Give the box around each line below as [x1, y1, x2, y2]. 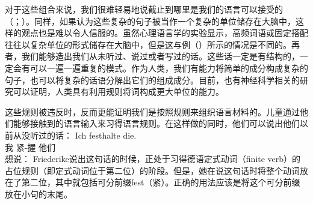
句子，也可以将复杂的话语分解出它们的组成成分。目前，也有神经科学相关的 [5, 73, 300, 86]
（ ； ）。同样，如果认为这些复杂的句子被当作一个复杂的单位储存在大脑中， [5, 14, 296, 27]
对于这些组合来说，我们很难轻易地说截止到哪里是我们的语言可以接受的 [5, 3, 283, 15]
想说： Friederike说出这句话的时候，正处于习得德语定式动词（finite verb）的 [5, 152, 301, 165]
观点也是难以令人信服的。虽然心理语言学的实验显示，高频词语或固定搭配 [21, 26, 308, 39]
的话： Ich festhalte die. [46, 128, 137, 141]
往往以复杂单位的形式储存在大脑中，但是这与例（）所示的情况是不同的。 [5, 38, 291, 50]
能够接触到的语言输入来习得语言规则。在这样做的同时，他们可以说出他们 [13, 117, 300, 130]
